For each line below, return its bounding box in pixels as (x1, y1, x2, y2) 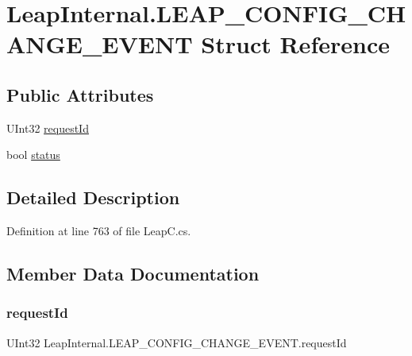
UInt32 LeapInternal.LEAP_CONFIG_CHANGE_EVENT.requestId (6, 334, 347, 350)
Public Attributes (6, 82, 154, 106)
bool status (6, 146, 60, 163)
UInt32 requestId (6, 119, 89, 136)
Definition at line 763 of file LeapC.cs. (6, 222, 191, 239)
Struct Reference (201, 28, 390, 60)
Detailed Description (6, 185, 180, 210)
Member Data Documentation (6, 261, 260, 286)
